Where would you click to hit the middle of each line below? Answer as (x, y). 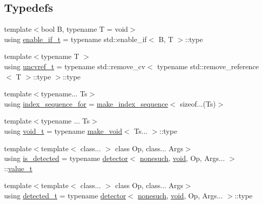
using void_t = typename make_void (63, 130)
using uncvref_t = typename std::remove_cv (75, 66)
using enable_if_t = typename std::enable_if (75, 39)
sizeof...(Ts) (198, 103)
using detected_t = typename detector (65, 195)
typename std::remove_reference (208, 66)
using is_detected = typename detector (66, 158)
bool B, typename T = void (85, 29)
